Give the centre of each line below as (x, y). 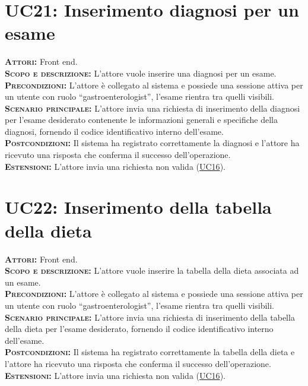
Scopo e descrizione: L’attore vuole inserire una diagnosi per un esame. (141, 73)
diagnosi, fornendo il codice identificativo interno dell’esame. (114, 131)
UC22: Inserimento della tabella (138, 207)
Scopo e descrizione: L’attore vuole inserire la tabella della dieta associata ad (152, 270)
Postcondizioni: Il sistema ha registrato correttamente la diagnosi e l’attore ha (152, 143)
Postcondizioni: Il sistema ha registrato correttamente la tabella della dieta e (150, 352)
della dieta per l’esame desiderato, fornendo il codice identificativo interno (139, 329)
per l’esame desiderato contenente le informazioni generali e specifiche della (142, 120)
